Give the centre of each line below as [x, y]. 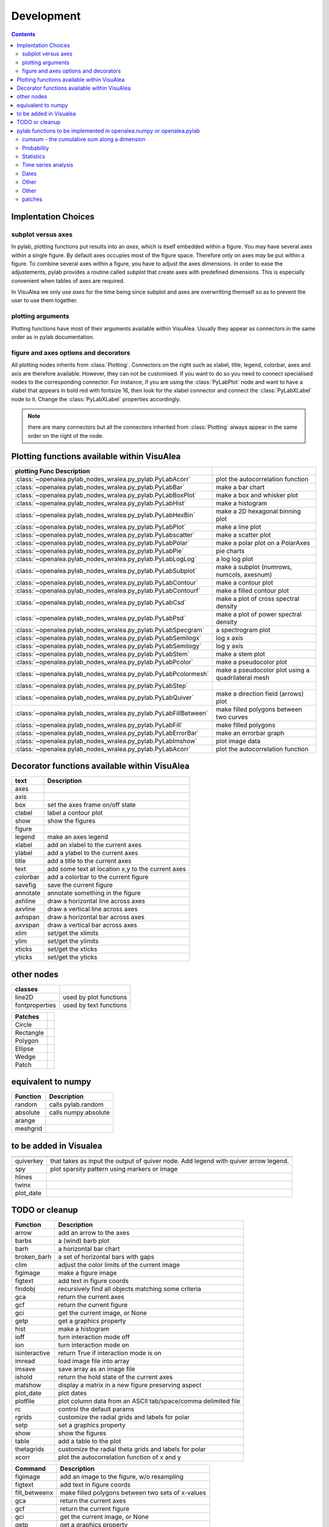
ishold [24, 1377]
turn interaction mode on [94, 1345]
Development [46, 16]
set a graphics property [92, 1425]
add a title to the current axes [89, 861]
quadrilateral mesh [243, 677]
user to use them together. [44, 301]
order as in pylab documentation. [53, 337]
